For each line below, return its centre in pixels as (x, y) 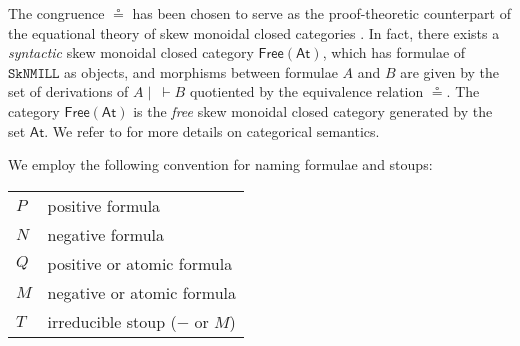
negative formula (106, 234)
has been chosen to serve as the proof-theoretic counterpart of (321, 13)
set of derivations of (68, 91)
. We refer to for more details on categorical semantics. (212, 130)
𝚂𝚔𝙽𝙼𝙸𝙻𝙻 (34, 73)
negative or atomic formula (142, 292)
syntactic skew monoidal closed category (131, 52)
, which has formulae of (394, 52)
